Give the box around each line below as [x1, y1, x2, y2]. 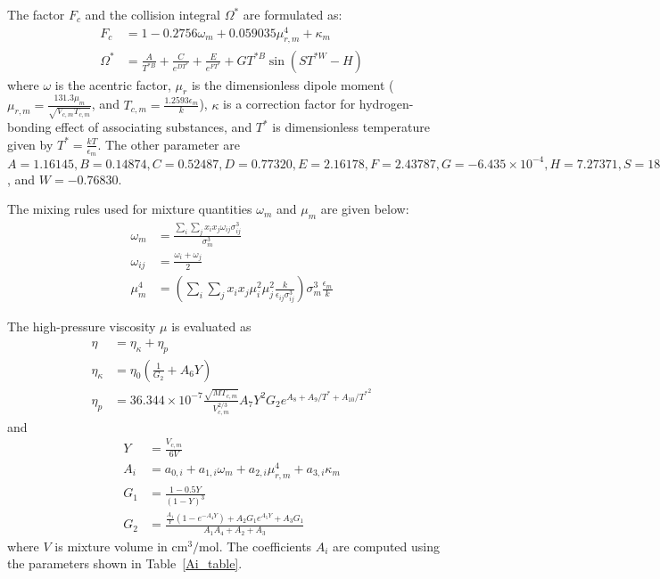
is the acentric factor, [54, 75, 171, 94]
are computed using [333, 536, 441, 555]
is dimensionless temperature [272, 118, 430, 136]
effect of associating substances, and [55, 118, 252, 136]
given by [7, 135, 54, 153]
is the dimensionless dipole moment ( [191, 75, 394, 94]
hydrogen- [359, 94, 414, 113]
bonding [7, 118, 52, 136]
